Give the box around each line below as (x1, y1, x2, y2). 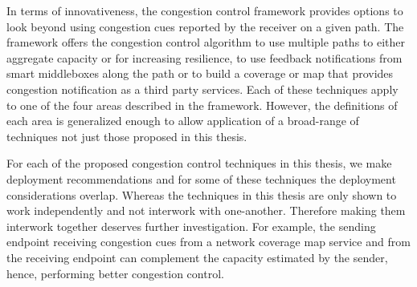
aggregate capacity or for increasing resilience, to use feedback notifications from (6, 49, 403, 66)
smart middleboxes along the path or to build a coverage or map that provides (6, 65, 394, 82)
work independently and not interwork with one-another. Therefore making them (6, 202, 406, 219)
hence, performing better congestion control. (6, 265, 224, 281)
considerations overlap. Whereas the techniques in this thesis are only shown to (6, 186, 397, 203)
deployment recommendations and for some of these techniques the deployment (6, 170, 396, 187)
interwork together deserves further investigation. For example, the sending (6, 217, 376, 234)
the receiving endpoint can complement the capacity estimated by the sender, (6, 249, 388, 265)
